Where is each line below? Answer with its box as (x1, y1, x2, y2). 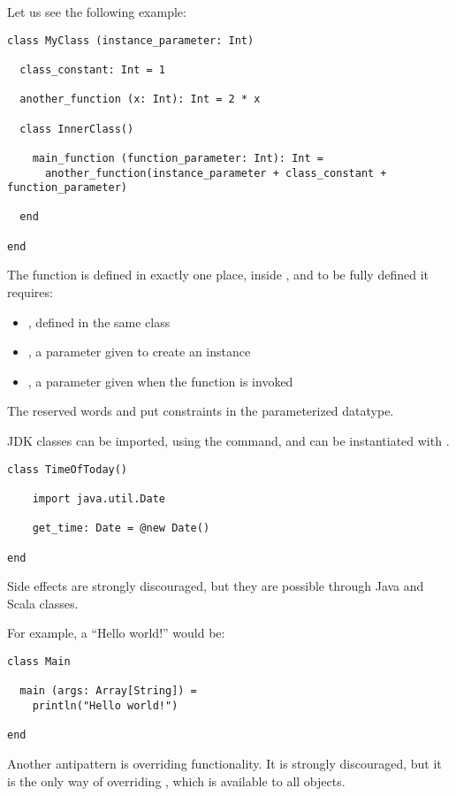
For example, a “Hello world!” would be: (7, 624, 225, 642)
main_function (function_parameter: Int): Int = (32, 151, 323, 165)
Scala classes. (7, 593, 79, 612)
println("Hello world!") (32, 699, 179, 712)
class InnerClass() (19, 122, 134, 135)
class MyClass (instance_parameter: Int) (7, 34, 255, 47)
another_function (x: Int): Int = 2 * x (19, 93, 261, 106)
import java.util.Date (32, 492, 165, 505)
